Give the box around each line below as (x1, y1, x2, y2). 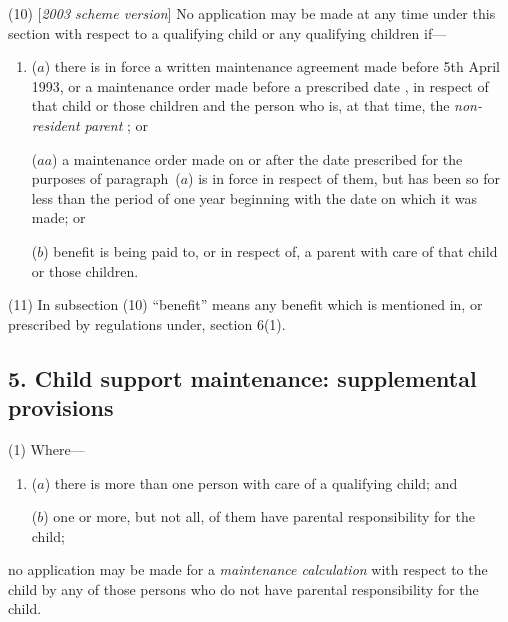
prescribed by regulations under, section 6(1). (8, 313, 286, 334)
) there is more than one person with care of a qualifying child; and (44, 472, 458, 493)
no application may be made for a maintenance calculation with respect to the (8, 559, 488, 580)
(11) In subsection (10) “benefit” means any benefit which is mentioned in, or (8, 294, 483, 315)
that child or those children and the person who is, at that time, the (31, 95, 450, 116)
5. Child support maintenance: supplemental (8, 362, 477, 393)
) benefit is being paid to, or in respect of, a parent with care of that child (43, 240, 498, 261)
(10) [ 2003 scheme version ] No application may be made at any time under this (8, 3, 496, 23)
